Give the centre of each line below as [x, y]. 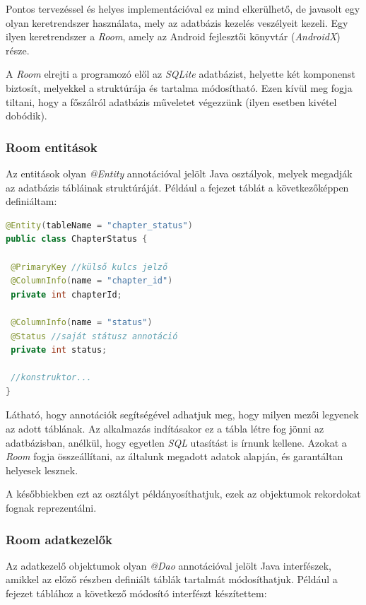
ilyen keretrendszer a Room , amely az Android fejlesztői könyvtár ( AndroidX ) [173, 36]
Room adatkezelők [59, 539]
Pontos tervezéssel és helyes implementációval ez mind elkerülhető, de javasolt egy [183, 8]
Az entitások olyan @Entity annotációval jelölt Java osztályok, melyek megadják [179, 173]
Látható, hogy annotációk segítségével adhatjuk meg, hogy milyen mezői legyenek [182, 415]
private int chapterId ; [66, 294]
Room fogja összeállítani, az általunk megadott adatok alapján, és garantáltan [175, 456]
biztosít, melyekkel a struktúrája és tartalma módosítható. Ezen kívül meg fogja [179, 87]
